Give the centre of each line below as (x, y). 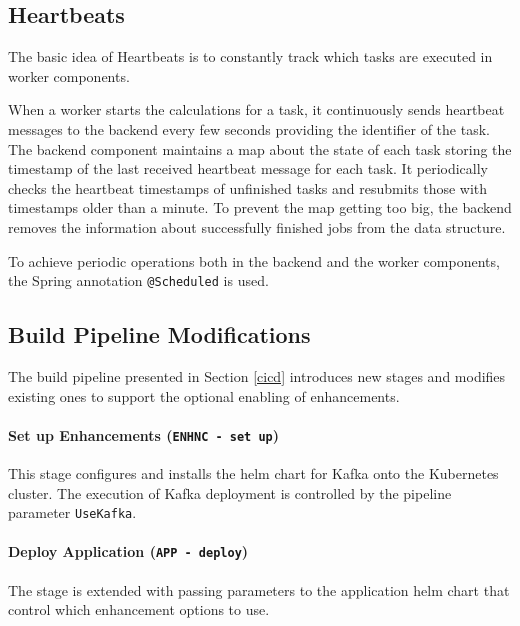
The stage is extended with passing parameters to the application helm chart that (259, 589)
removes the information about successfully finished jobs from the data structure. (257, 226)
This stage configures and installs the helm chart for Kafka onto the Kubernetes (253, 473)
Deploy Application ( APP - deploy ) (128, 551)
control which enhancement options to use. (139, 609)
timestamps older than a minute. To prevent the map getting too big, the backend (260, 207)
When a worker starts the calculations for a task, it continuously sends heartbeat (256, 109)
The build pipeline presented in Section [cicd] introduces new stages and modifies (257, 376)
